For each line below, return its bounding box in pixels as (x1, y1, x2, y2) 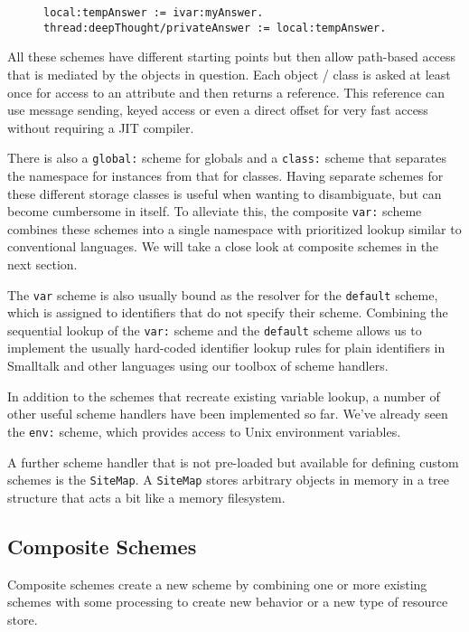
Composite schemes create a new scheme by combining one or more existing (7, 574, 427, 593)
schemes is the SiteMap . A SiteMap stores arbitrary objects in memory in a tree (7, 470, 449, 489)
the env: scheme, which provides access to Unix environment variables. (7, 421, 401, 440)
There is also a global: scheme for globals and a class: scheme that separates (7, 148, 447, 167)
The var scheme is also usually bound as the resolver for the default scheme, (7, 285, 438, 304)
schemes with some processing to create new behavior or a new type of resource (7, 592, 448, 611)
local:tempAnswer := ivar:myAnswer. (43, 6, 264, 19)
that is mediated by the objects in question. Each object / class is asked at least (7, 64, 451, 83)
